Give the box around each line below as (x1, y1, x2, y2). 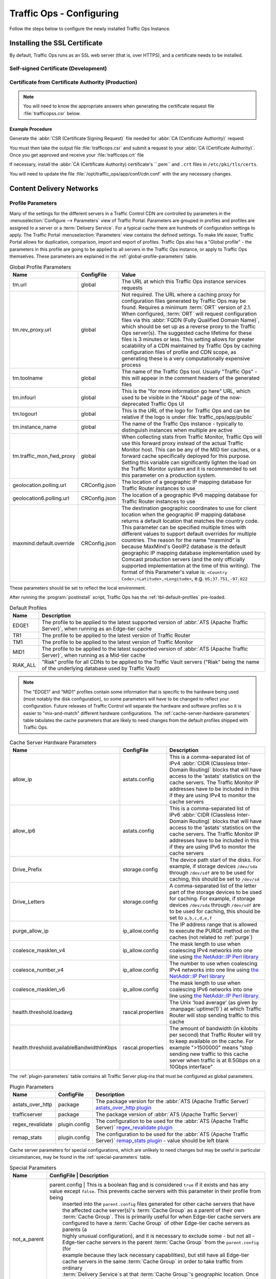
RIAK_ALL (12, 661, 36, 669)
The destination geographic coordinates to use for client (121, 504, 257, 512)
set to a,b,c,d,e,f (169, 914, 212, 921)
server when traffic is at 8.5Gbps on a (169, 1057, 260, 1064)
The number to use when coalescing (169, 960, 258, 967)
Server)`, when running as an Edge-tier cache (41, 625, 152, 632)
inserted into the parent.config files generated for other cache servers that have (62, 1200, 255, 1207)
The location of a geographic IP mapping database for (121, 478, 252, 486)
